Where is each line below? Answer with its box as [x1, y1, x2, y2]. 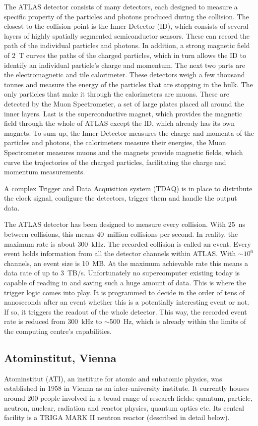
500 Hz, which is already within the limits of [109, 316, 246, 326]
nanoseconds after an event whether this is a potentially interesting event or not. [4, 297, 250, 307]
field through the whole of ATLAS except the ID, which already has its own [4, 118, 235, 128]
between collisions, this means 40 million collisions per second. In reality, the [4, 229, 238, 239]
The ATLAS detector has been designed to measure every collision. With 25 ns [4, 219, 245, 229]
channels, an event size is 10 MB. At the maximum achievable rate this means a [4, 258, 249, 268]
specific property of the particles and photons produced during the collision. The [4, 11, 249, 21]
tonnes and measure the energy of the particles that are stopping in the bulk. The [4, 79, 253, 89]
